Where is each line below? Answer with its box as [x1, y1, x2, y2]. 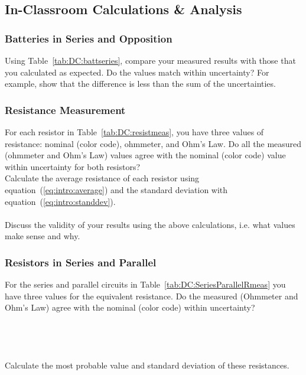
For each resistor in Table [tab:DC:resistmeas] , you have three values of [5, 126, 264, 138]
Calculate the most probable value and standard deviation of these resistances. [5, 359, 289, 371]
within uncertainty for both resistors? [5, 160, 141, 172]
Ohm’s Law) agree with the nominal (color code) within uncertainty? [5, 301, 255, 314]
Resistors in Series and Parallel [5, 255, 157, 269]
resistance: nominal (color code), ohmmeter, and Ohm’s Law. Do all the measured [5, 137, 302, 149]
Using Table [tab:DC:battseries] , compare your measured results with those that [5, 54, 296, 66]
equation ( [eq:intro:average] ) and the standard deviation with [5, 183, 228, 195]
